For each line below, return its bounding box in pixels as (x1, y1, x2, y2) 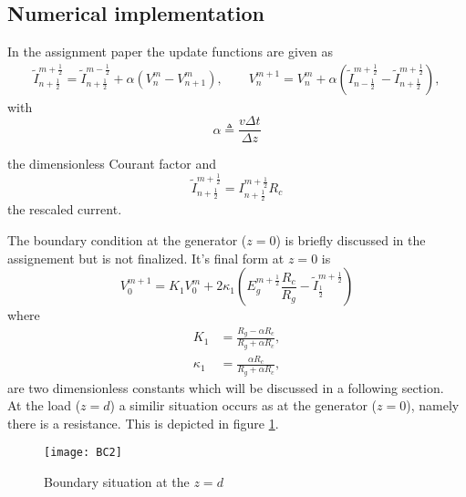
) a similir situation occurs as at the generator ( (109, 396, 378, 415)
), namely (406, 396, 460, 415)
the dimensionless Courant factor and (7, 154, 216, 173)
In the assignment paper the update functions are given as (7, 42, 333, 61)
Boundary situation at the (44, 472, 190, 492)
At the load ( (7, 396, 81, 415)
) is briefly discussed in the (275, 230, 426, 249)
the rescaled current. (7, 200, 122, 219)
